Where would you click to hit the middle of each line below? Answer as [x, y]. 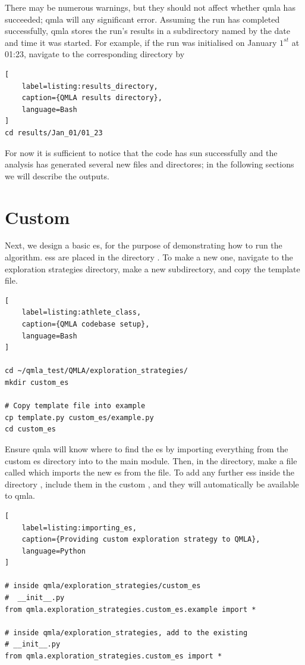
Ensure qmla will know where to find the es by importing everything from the [147, 448]
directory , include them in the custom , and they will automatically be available [152, 484]
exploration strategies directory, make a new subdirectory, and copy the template [152, 268]
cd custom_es [30, 429]
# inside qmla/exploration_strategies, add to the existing [126, 633]
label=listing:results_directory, [90, 86]
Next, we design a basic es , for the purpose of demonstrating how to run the [144, 245]
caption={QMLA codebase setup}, [86, 324]
